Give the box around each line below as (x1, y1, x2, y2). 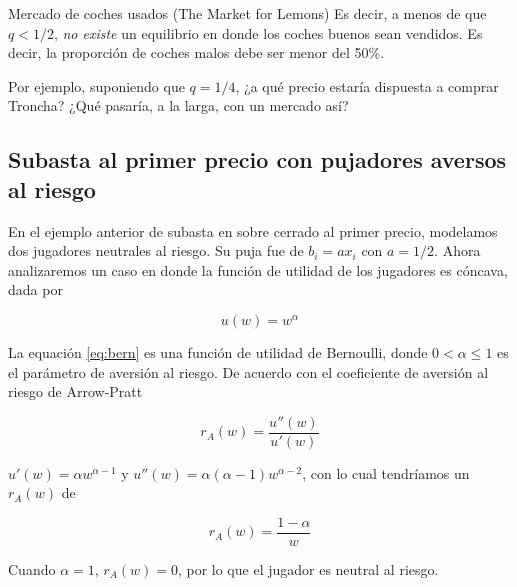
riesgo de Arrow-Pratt (8, 381, 143, 402)
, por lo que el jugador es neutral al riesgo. (177, 559, 439, 580)
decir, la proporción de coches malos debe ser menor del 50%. (8, 42, 385, 63)
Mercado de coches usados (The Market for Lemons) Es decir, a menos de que (8, 3, 487, 23)
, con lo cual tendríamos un (302, 462, 470, 483)
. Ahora (434, 240, 481, 261)
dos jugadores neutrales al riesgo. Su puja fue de (8, 240, 304, 261)
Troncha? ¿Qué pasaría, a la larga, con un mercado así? (8, 95, 349, 116)
